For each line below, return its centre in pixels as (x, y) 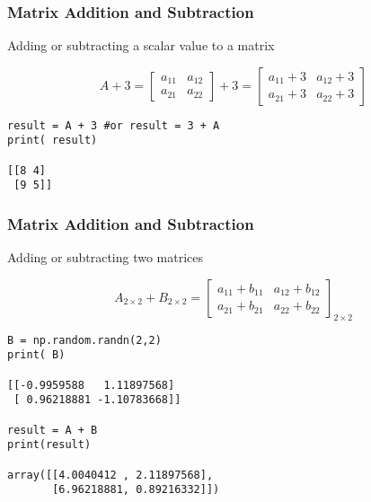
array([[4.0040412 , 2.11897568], (110, 475)
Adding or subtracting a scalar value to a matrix (141, 45)
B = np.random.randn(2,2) (84, 340)
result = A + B (53, 430)
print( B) (36, 355)
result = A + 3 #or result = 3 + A (114, 125)
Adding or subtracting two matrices (106, 257)
